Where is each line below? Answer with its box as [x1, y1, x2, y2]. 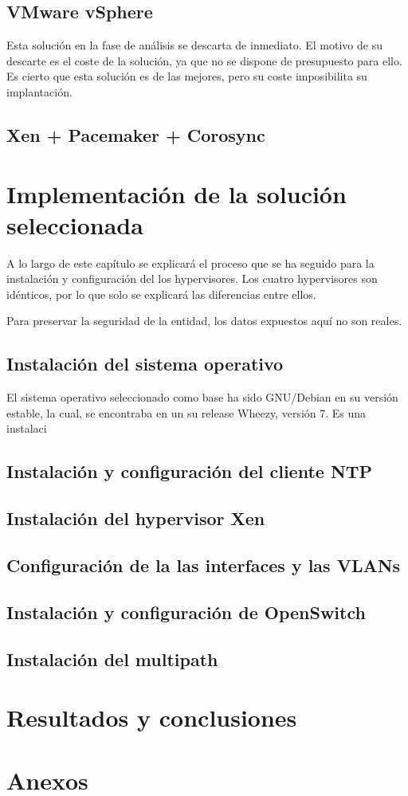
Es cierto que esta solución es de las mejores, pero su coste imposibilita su [6, 68, 367, 84]
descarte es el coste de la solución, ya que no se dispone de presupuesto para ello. [6, 52, 402, 69]
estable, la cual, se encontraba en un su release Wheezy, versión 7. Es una [6, 404, 367, 421]
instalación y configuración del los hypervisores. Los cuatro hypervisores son [6, 270, 378, 287]
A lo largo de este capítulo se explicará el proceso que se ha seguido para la [6, 254, 375, 271]
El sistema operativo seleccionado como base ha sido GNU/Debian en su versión [6, 389, 398, 406]
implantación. [6, 83, 73, 100]
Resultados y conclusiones [6, 701, 297, 734]
